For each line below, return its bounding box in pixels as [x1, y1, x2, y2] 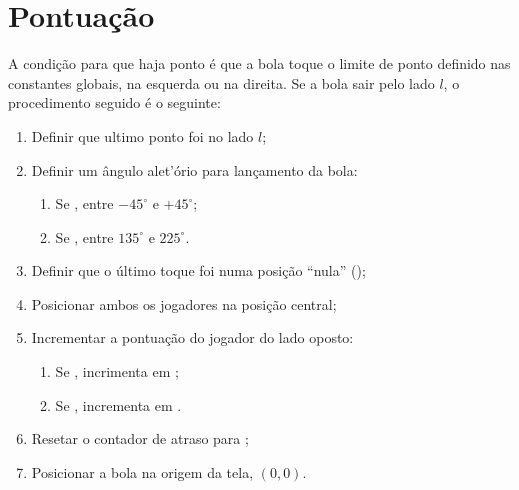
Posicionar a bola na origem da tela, [31, 461, 254, 482]
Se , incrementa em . [55, 394, 182, 415]
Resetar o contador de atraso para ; [31, 428, 249, 449]
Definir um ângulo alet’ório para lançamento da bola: [31, 159, 358, 180]
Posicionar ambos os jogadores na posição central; [31, 293, 337, 314]
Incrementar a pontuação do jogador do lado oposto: [31, 327, 354, 348]
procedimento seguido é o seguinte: [8, 92, 221, 113]
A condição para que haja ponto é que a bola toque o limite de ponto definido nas [8, 53, 511, 74]
